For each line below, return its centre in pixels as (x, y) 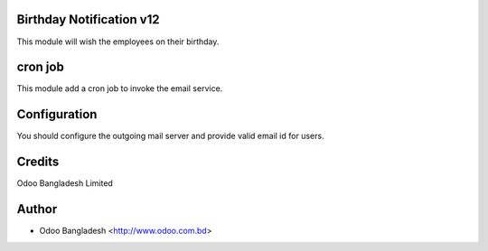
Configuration (57, 114)
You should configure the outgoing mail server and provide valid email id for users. (170, 136)
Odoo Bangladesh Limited (65, 183)
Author (37, 209)
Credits (38, 162)
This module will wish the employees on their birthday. (118, 42)
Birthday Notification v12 (88, 19)
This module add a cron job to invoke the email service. (120, 88)
